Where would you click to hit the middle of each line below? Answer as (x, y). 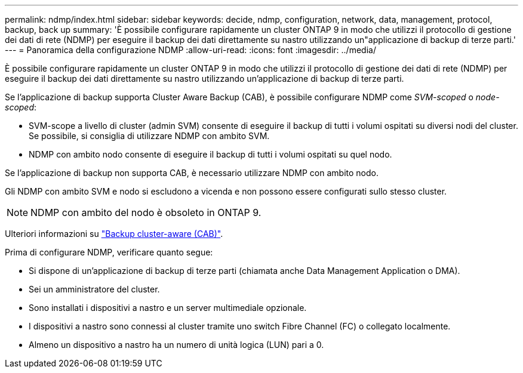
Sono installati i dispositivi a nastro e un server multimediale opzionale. (168, 308)
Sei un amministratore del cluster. (94, 289)
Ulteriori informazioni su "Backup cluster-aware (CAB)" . (114, 234)
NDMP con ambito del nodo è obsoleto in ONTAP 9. (146, 212)
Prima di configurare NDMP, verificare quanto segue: (109, 252)
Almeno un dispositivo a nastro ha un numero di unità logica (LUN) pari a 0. (176, 345)
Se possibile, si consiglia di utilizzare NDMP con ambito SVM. (149, 136)
